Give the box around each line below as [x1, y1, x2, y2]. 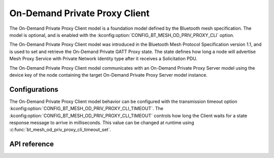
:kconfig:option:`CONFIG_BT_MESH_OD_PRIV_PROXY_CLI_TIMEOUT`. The [9, 106, 163, 112]
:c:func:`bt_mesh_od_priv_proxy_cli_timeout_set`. [9, 127, 112, 133]
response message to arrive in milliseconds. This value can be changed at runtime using [9, 119, 194, 126]
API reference [9, 140, 54, 148]
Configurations [9, 85, 58, 93]
